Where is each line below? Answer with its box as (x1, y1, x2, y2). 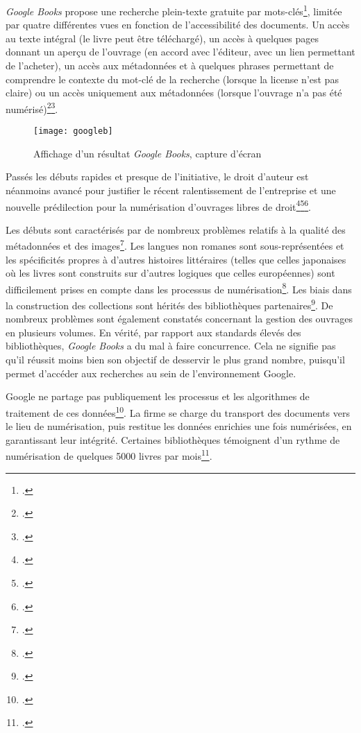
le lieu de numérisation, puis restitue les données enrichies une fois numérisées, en (6, 419, 352, 433)
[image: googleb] (33, 126, 113, 137)
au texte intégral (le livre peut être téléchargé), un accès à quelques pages (6, 31, 319, 45)
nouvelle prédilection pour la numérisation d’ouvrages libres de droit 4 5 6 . (6, 197, 312, 214)
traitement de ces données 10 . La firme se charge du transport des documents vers (6, 403, 350, 420)
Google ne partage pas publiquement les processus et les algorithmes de (6, 389, 310, 404)
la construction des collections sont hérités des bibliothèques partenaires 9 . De (6, 296, 333, 312)
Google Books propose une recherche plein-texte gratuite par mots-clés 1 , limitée (6, 2, 342, 18)
